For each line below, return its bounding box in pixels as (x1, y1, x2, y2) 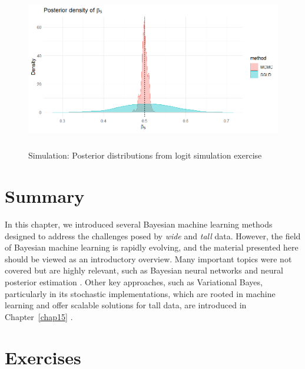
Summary (5, 184, 85, 208)
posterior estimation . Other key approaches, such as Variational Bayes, (5, 275, 263, 288)
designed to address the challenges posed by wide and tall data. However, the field (5, 229, 301, 242)
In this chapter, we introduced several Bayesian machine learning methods (5, 218, 273, 230)
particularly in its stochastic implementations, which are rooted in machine (5, 287, 276, 299)
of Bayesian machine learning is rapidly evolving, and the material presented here (5, 241, 299, 253)
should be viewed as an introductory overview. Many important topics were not (5, 252, 292, 265)
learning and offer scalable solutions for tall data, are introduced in (5, 299, 247, 311)
